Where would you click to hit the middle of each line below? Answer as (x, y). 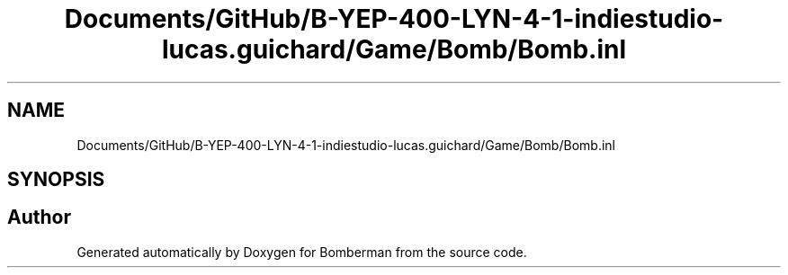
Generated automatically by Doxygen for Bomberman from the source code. (302, 252)
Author (39, 217)
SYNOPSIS (56, 180)
